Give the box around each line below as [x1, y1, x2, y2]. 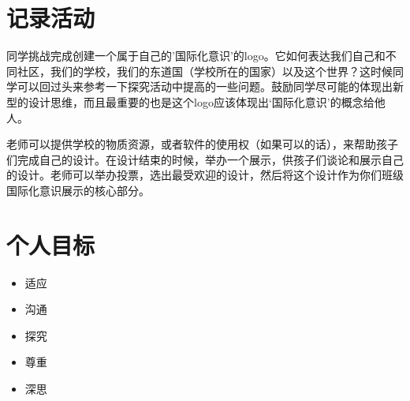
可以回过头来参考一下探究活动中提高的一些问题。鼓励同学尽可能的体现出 [17, 78, 393, 95]
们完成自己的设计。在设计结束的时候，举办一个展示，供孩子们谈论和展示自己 [6, 151, 404, 167]
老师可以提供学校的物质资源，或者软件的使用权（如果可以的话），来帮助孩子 [6, 136, 398, 152]
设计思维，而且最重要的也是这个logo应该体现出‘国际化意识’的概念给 [28, 93, 375, 110]
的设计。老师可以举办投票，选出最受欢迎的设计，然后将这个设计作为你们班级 [6, 167, 404, 183]
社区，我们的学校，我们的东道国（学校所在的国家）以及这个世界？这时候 [17, 62, 393, 79]
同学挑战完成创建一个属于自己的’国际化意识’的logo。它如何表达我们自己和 [6, 47, 386, 64]
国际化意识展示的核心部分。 [6, 182, 150, 198]
